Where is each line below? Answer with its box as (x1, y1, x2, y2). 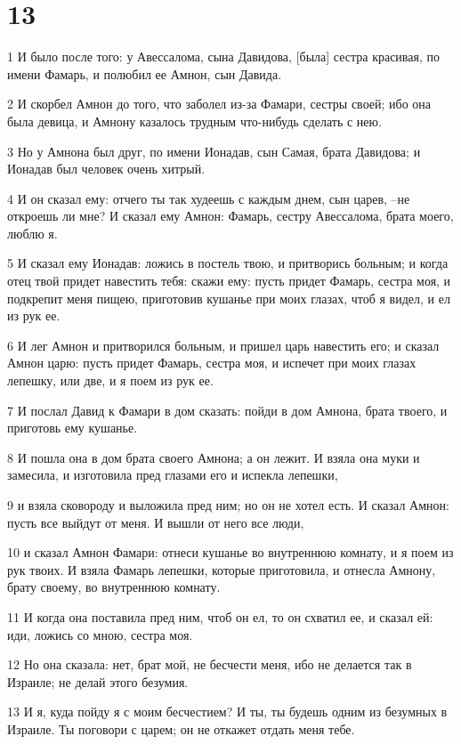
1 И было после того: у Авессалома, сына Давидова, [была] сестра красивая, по (7, 47, 440, 66)
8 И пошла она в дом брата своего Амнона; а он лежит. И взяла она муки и (7, 448, 420, 466)
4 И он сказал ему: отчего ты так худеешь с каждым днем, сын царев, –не (7, 189, 410, 207)
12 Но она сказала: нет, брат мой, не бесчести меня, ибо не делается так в (7, 655, 412, 674)
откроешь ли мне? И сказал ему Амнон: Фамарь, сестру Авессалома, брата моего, (7, 206, 454, 225)
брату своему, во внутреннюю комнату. (7, 578, 221, 596)
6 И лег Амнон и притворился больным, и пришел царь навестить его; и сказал (7, 336, 440, 354)
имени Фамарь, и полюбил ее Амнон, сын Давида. (7, 64, 282, 83)
